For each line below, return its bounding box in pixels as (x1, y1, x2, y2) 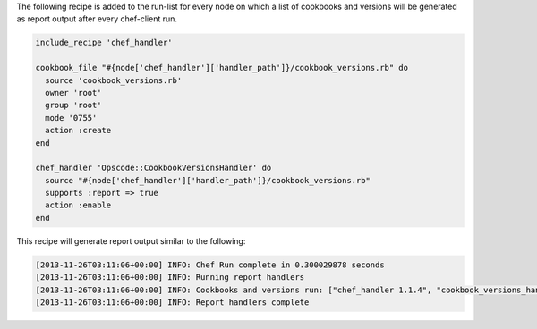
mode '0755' (45, 113, 98, 122)
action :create (45, 125, 112, 136)
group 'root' (45, 100, 102, 111)
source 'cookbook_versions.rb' (45, 75, 183, 85)
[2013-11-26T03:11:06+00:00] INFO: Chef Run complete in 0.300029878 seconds (35, 259, 385, 270)
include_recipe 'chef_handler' (35, 38, 174, 48)
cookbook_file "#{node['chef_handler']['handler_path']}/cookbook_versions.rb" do (35, 63, 409, 73)
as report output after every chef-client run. (16, 13, 178, 24)
